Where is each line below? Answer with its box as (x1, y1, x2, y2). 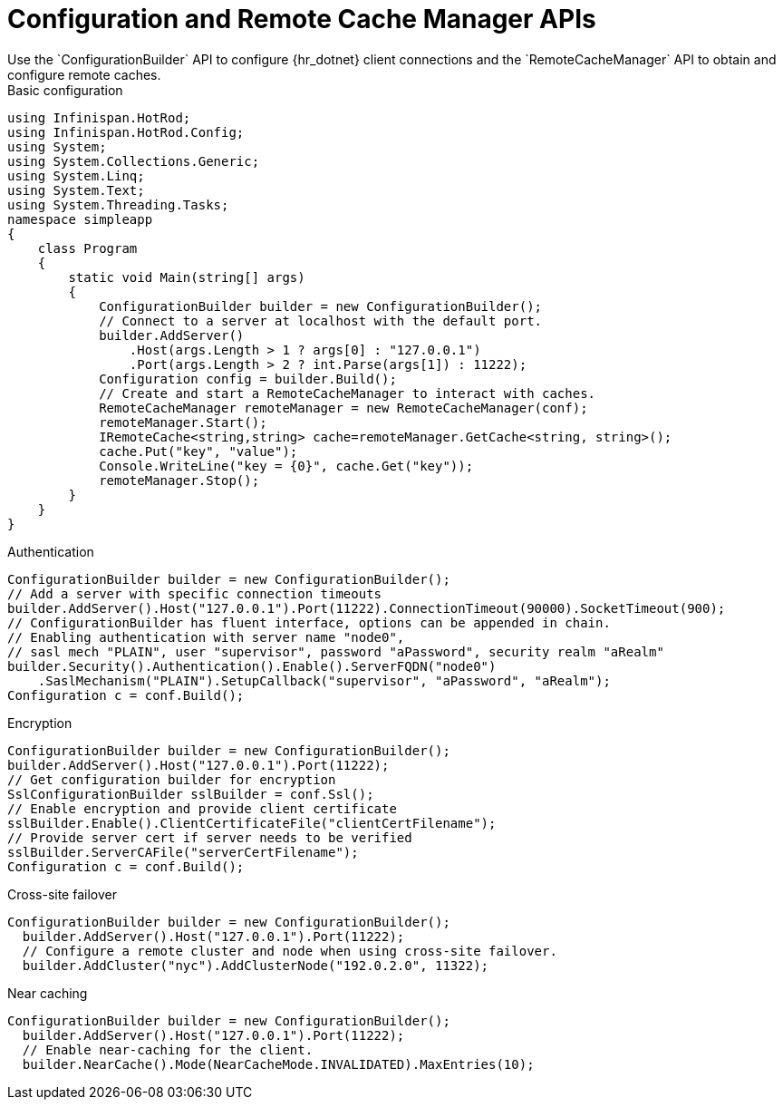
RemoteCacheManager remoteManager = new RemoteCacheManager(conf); (99, 400, 588, 415)
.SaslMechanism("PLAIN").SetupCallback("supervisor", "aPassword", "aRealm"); (37, 673, 611, 688)
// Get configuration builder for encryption (7, 772, 336, 787)
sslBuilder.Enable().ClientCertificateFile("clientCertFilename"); (7, 815, 497, 830)
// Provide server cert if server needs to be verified (7, 830, 412, 845)
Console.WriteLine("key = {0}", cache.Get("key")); (99, 458, 474, 473)
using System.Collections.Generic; (7, 153, 260, 169)
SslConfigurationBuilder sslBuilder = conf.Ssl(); (7, 786, 374, 801)
